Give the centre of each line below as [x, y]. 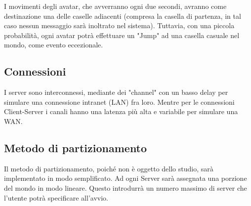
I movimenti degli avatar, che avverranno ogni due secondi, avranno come [115, 6]
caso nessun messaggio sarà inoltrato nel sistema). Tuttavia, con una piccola [119, 25]
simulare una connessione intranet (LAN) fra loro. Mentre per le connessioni [119, 102]
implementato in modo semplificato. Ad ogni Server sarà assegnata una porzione [125, 178]
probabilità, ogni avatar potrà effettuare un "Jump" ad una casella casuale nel [122, 35]
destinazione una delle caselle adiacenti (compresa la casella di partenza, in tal [123, 16]
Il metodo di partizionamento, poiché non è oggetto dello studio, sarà [109, 168]
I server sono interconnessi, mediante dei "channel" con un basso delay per [116, 92]
